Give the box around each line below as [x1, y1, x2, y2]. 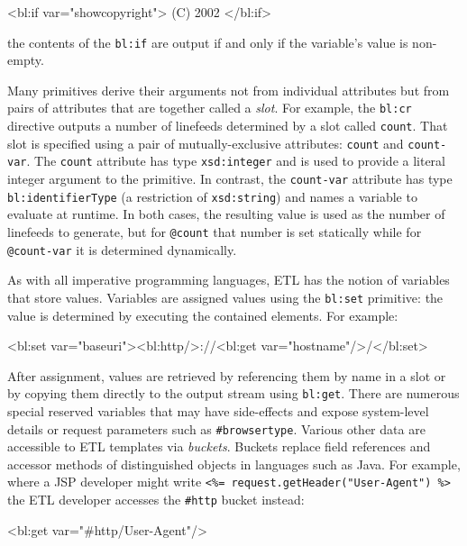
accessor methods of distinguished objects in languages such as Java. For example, [7, 454, 461, 473]
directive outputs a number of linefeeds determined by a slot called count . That [7, 116, 448, 135]
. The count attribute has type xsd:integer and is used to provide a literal [26, 151, 446, 170]
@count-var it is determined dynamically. [7, 240, 237, 259]
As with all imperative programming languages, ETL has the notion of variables [7, 270, 450, 289]
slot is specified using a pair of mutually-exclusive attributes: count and [7, 133, 404, 152]
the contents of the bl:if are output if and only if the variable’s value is [7, 32, 408, 51]
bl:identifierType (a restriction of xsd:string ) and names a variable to [7, 187, 417, 205]
